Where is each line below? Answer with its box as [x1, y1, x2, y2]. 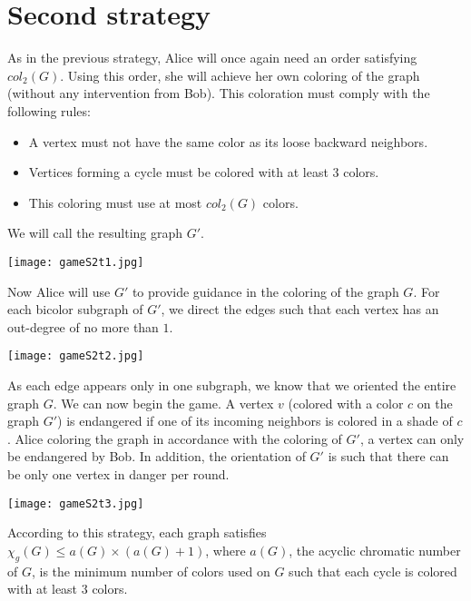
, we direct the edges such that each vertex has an [161, 300, 439, 319]
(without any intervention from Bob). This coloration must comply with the [7, 84, 430, 103]
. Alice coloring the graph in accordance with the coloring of [7, 429, 342, 448]
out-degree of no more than [7, 317, 159, 336]
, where [205, 540, 246, 559]
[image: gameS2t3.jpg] [7, 497, 144, 510]
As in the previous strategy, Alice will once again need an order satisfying [7, 48, 417, 67]
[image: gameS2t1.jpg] [7, 255, 144, 269]
